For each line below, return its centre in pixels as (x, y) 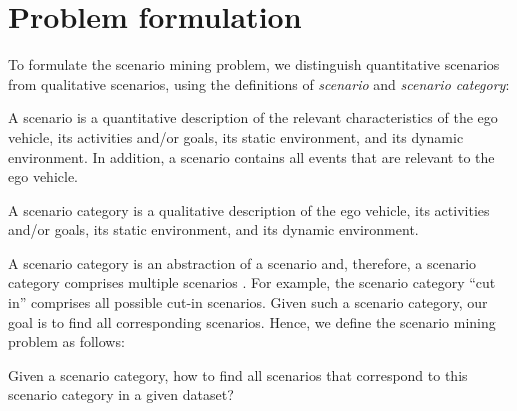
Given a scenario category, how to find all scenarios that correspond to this (238, 374)
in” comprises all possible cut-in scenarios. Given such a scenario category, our (248, 302)
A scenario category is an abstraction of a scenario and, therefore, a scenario (242, 262)
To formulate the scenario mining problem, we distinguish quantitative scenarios (254, 64)
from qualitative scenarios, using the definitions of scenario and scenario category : (259, 83)
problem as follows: (66, 341)
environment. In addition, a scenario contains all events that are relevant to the (251, 156)
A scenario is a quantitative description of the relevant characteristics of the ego (253, 117)
